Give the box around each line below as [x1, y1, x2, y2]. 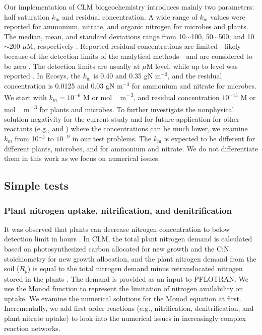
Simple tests [4, 178, 69, 193]
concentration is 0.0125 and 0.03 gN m [4, 80, 123, 91]
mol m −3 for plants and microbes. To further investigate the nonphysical [4, 102, 234, 114]
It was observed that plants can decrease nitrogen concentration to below [4, 223, 230, 234]
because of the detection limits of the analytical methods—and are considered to [4, 50, 253, 61]
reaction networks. [4, 322, 60, 333]
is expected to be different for [164, 133, 255, 144]
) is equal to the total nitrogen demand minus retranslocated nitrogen [27, 263, 243, 274]
